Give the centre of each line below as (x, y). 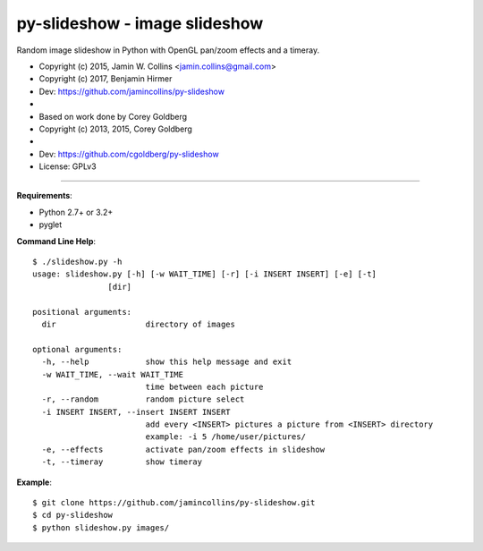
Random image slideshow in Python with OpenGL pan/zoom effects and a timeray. (168, 50)
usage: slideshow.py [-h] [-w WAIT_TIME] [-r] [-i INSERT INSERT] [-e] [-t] (205, 274)
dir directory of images (139, 324)
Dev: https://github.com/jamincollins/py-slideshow (132, 91)
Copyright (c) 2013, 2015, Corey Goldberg (115, 129)
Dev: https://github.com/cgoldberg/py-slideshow (129, 154)
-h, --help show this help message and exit (167, 362)
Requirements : (45, 196)
